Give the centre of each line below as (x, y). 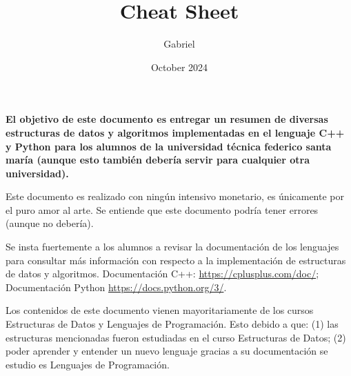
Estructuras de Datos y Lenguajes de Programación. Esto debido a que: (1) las (172, 324)
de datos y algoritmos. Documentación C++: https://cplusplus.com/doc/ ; (162, 274)
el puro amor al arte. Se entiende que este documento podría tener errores (162, 209)
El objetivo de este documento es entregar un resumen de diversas (167, 119)
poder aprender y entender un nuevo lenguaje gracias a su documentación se (167, 351)
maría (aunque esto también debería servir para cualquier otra (158, 160)
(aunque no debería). (50, 223)
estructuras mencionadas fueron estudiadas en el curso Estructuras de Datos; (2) (176, 337)
